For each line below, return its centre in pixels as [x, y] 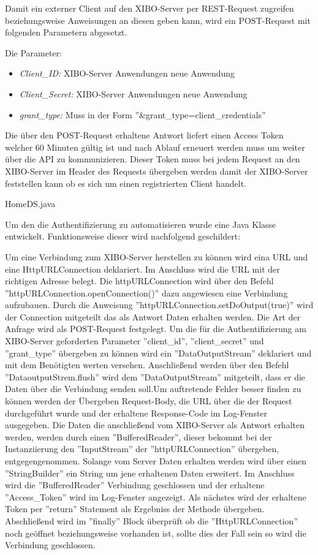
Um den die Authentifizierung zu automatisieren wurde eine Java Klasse [141, 224]
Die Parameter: [34, 52]
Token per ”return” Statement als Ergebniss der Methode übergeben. [135, 509]
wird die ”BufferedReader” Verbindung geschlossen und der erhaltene [135, 485]
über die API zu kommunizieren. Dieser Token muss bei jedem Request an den [153, 159]
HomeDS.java [30, 204]
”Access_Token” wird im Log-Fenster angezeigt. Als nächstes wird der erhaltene [156, 496]
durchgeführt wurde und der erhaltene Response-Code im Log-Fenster [136, 413]
